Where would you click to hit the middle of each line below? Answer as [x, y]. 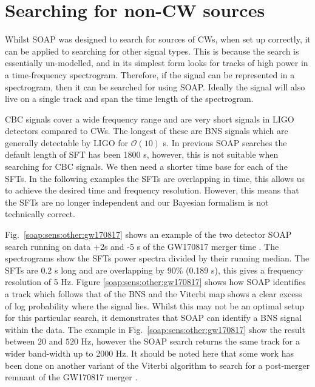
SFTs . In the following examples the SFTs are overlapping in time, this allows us [155, 178]
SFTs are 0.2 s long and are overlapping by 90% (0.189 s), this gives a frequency [154, 270]
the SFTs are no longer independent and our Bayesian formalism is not [137, 202]
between [20, 341]
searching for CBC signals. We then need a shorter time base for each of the [146, 167]
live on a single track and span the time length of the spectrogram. [129, 99]
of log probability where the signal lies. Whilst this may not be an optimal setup [155, 305]
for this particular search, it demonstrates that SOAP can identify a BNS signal [154, 318]
